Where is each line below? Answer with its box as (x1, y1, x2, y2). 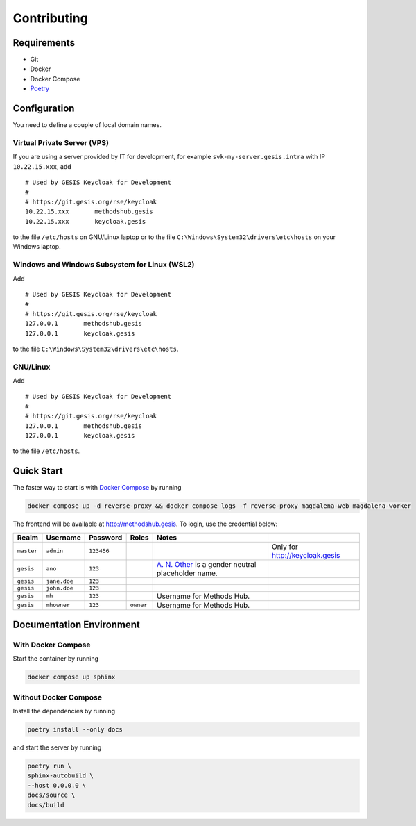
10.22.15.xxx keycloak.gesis (25, 217, 146, 225)
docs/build (27, 801, 64, 809)
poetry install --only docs (27, 726, 123, 734)
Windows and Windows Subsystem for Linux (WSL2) (12, 260, 195, 270)
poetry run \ (27, 762, 72, 770)
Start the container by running (12, 654, 99, 663)
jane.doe (46, 577, 74, 585)
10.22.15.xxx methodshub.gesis (25, 208, 154, 215)
